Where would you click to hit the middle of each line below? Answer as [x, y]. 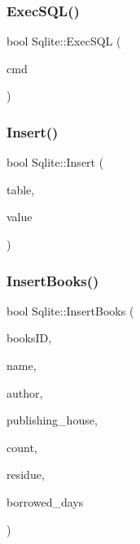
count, [22, 447]
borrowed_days [45, 501]
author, [25, 392]
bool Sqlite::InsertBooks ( [70, 310]
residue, [26, 474]
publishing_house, [52, 420]
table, [21, 189]
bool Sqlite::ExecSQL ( [64, 41]
